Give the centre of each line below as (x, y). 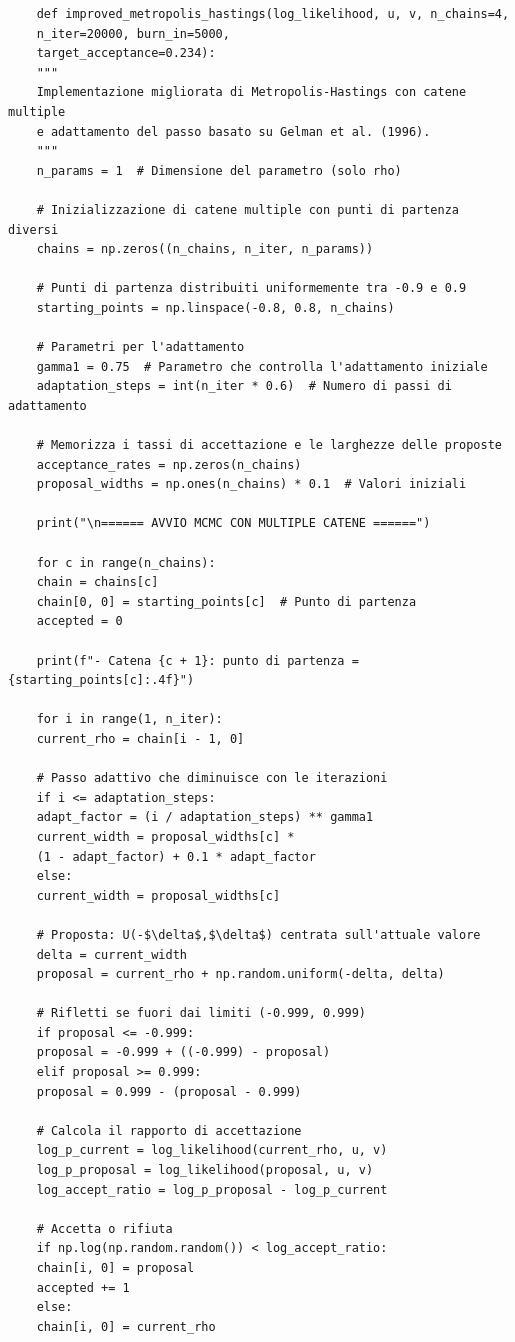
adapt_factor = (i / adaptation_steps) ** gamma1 (205, 817)
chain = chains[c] (97, 582)
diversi (33, 229)
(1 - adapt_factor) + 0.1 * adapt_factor (176, 856)
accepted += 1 (83, 1287)
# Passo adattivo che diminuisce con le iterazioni (212, 778)
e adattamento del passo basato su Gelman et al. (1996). (233, 131)
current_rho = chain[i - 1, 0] (140, 738)
